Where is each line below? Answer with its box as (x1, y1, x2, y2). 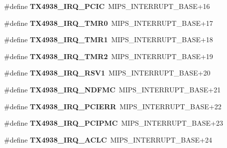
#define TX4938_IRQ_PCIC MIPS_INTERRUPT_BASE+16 (4, 1, 210, 11)
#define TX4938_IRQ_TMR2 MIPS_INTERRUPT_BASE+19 (4, 51, 213, 61)
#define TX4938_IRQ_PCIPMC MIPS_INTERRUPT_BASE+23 (4, 118, 223, 128)
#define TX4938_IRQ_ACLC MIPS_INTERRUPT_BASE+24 (4, 134, 212, 145)
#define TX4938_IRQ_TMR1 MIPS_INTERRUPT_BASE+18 (4, 34, 213, 45)
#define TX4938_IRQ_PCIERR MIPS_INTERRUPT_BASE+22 (4, 101, 222, 111)
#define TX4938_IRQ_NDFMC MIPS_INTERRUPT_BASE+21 (4, 84, 221, 94)
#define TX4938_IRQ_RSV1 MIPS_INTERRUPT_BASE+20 (4, 68, 211, 78)
